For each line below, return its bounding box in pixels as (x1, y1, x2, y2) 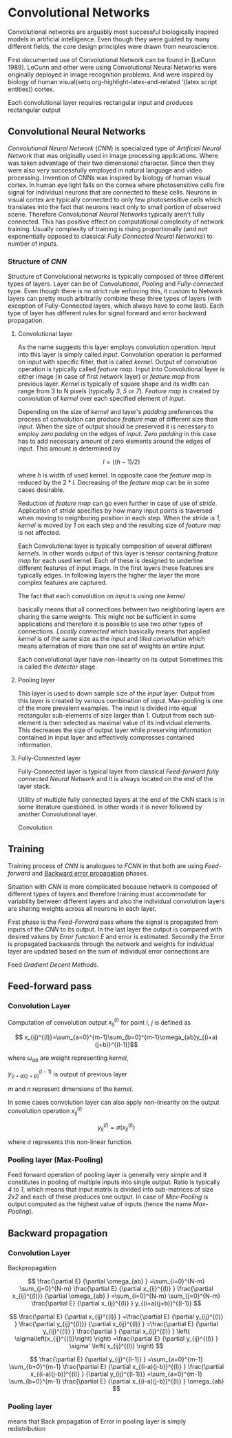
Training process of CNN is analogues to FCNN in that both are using (8, 861, 204, 870)
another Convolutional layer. (17, 810, 98, 818)
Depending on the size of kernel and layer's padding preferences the (17, 408, 214, 416)
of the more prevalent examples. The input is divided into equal (17, 704, 197, 712)
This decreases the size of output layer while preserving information (17, 726, 212, 734)
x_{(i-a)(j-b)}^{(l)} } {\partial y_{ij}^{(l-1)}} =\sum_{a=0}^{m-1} (30, 1370, 202, 1378)
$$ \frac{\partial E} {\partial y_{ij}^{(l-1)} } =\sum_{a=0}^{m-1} (29, 1355, 204, 1363)
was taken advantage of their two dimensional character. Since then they (8, 159, 215, 167)
